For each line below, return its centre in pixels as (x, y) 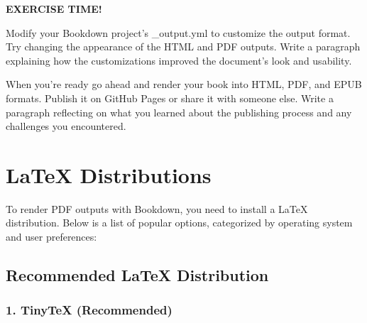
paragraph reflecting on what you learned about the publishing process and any (179, 112)
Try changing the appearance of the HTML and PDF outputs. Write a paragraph (183, 46)
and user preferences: (51, 237)
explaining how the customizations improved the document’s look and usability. (179, 60)
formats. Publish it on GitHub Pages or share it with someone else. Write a (170, 98)
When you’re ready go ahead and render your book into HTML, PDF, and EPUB (184, 84)
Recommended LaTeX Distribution (137, 275)
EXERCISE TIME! (54, 9)
